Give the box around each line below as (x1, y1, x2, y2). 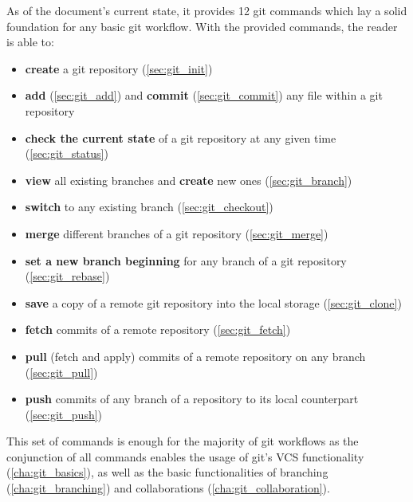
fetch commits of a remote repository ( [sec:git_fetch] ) (25, 321, 291, 338)
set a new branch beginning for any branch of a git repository (25, 252, 347, 269)
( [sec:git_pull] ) (25, 363, 98, 380)
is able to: (6, 33, 54, 50)
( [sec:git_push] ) (25, 406, 103, 422)
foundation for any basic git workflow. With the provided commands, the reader (6, 18, 398, 34)
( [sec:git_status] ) (25, 145, 108, 162)
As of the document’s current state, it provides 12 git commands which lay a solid (6, 2, 407, 18)
